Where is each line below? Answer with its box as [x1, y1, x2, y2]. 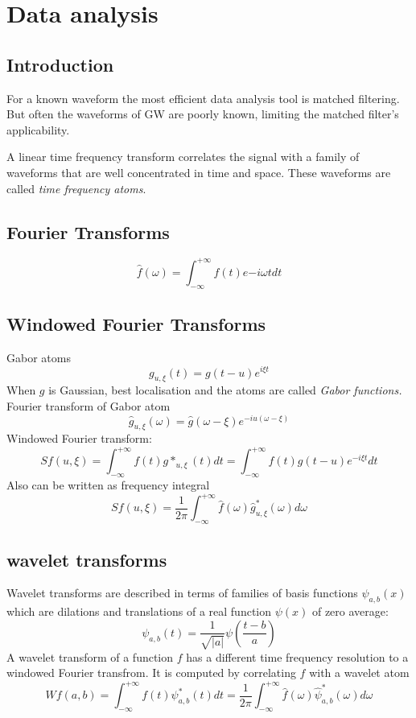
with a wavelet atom [309, 664, 410, 681]
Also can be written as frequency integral [6, 477, 210, 493]
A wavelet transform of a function [6, 648, 174, 665]
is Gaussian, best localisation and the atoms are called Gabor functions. [48, 382, 402, 398]
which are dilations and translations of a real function [6, 603, 271, 620]
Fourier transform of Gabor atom [6, 397, 171, 414]
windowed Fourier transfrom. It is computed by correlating [6, 664, 296, 681]
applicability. [6, 121, 70, 138]
